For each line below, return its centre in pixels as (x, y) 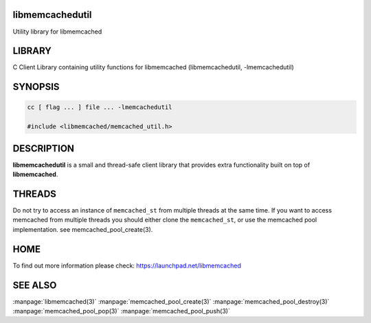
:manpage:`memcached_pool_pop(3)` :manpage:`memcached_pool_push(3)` (121, 311)
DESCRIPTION (44, 148)
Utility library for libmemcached (57, 32)
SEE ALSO (35, 285)
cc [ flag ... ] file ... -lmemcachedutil (100, 107)
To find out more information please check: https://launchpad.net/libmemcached (127, 265)
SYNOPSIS (36, 87)
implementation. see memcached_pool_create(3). (83, 229)
